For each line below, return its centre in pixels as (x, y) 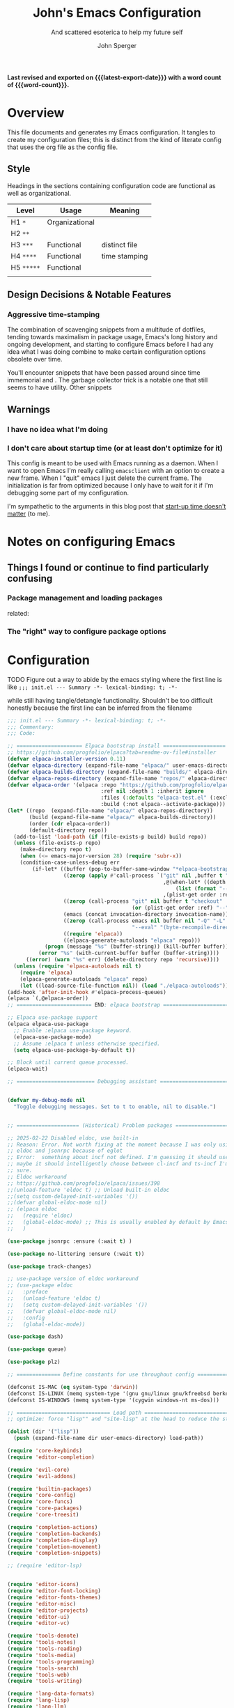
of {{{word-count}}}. (38, 84)
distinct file (119, 244)
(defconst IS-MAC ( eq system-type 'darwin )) (73, 1387)
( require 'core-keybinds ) (45, 1451)
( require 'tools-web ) (39, 1675)
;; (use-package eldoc (40, 1286)
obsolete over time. (35, 359)
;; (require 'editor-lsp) (45, 1566)
